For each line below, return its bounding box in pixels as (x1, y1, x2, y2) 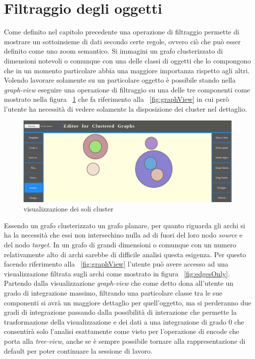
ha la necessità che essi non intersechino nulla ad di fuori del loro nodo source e (4, 230, 243, 240)
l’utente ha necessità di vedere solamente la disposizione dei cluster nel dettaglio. (4, 103, 247, 114)
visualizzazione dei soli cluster (24, 204, 113, 214)
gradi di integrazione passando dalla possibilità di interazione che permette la (4, 307, 237, 317)
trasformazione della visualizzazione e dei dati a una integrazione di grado (4, 316, 227, 327)
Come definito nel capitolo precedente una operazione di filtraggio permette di (4, 27, 239, 37)
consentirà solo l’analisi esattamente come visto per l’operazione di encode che (4, 326, 239, 336)
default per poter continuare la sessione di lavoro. (4, 345, 153, 356)
